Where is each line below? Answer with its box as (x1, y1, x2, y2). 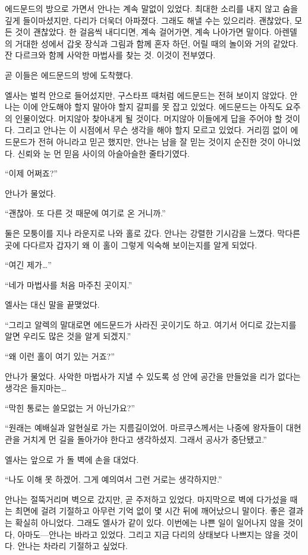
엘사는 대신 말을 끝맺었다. (5, 298, 100, 311)
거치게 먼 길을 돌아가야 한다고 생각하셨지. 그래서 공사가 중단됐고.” (23, 433, 267, 446)
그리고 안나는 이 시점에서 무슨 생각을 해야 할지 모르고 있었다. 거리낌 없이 (17, 124, 288, 136)
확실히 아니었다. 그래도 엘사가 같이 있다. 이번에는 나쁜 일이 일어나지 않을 (15, 516, 285, 528)
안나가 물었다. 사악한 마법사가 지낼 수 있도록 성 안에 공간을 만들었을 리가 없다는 (5, 370, 301, 382)
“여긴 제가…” (5, 258, 52, 271)
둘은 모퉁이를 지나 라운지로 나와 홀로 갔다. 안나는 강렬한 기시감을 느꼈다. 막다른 (5, 226, 300, 239)
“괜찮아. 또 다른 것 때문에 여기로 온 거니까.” (5, 207, 166, 219)
